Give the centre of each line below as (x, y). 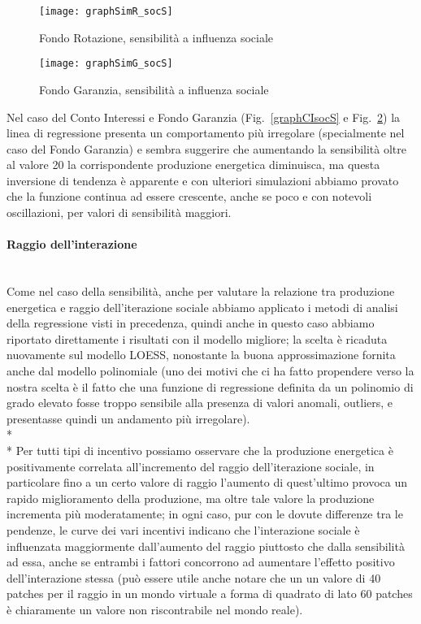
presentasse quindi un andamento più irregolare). (128, 418)
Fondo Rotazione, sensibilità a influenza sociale (156, 37)
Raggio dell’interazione (72, 244)
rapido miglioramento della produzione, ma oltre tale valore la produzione (191, 498)
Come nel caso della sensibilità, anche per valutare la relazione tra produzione (201, 291)
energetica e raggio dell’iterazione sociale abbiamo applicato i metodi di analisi (202, 307)
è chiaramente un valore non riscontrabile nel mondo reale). (155, 609)
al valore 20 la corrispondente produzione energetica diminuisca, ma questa (193, 165)
